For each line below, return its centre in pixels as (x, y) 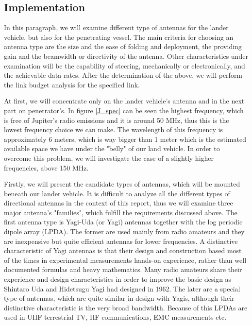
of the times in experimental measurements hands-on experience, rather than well (125, 260)
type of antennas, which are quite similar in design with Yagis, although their (119, 298)
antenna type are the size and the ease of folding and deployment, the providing (123, 46)
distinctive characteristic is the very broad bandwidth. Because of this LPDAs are (126, 307)
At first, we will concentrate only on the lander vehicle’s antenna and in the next (124, 101)
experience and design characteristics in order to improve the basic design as (118, 279)
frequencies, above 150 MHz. (46, 167)
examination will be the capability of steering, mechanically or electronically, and (125, 65)
